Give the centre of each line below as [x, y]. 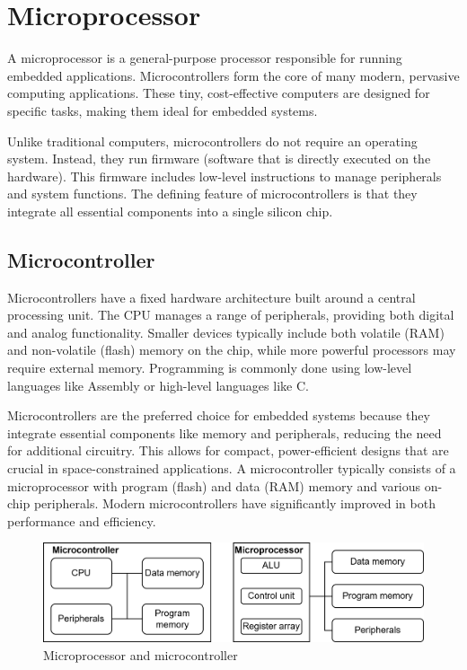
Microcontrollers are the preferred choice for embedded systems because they [219, 415]
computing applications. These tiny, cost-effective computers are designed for [219, 93]
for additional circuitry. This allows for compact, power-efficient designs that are [228, 450]
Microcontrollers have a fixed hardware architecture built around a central [211, 297]
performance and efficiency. [82, 520]
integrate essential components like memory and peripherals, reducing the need [225, 432]
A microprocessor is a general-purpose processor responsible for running [205, 58]
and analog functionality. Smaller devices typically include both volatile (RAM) [226, 332]
